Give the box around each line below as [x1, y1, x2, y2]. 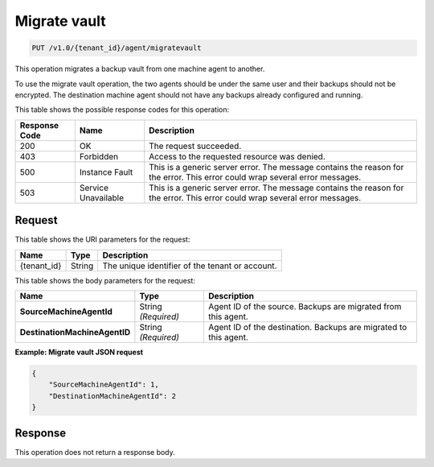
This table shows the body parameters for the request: [14, 275, 196, 285]
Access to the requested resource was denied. [149, 151, 325, 162]
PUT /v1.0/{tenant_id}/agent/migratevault [31, 43, 202, 52]
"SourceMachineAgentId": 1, [48, 380, 160, 390]
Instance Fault [79, 166, 133, 177]
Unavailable [79, 192, 125, 203]
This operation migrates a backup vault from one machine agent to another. [14, 64, 265, 74]
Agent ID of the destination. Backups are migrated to [208, 321, 407, 333]
